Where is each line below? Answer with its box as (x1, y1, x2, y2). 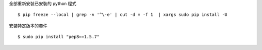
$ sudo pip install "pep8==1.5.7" (17, 34, 99, 40)
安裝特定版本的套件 (9, 22, 48, 29)
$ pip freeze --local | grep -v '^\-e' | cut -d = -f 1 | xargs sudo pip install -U (17, 12, 228, 17)
